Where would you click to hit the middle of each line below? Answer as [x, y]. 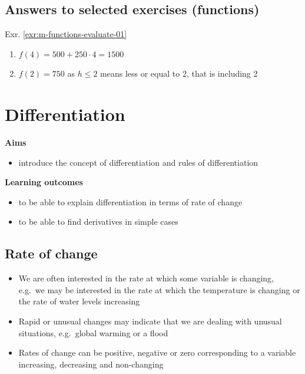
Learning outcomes [44, 182]
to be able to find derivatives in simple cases [98, 222]
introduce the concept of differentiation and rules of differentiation [138, 162]
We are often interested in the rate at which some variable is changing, [146, 278]
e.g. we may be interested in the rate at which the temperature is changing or [159, 289]
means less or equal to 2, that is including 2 [179, 73]
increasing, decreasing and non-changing [91, 364]
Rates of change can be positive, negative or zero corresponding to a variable [157, 352]
